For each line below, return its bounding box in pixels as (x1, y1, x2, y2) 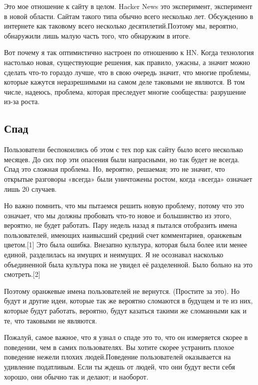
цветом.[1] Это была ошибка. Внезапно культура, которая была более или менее (4, 239, 247, 250)
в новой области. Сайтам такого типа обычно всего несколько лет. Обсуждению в (4, 11, 253, 21)
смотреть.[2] (4, 269, 40, 279)
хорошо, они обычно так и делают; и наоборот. (4, 371, 148, 381)
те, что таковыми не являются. (4, 315, 97, 325)
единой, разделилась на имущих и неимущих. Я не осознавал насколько (4, 249, 223, 260)
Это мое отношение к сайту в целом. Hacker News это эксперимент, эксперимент (4, 1, 252, 11)
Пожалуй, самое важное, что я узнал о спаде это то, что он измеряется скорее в (4, 332, 248, 342)
